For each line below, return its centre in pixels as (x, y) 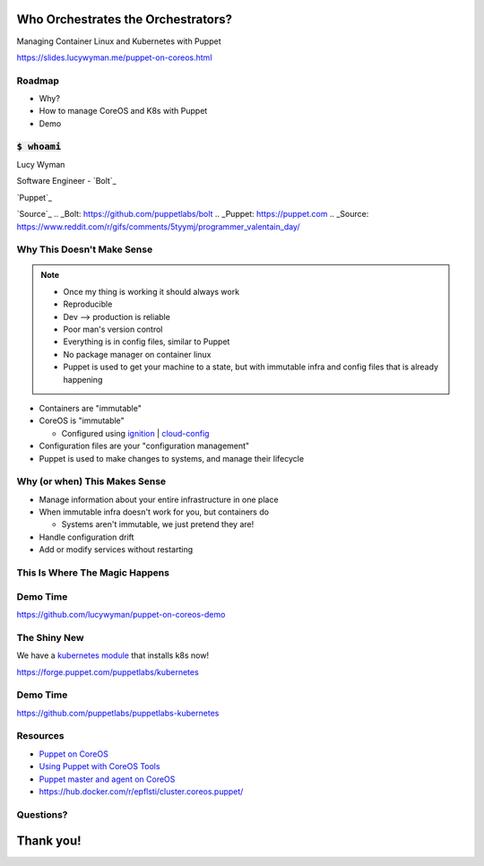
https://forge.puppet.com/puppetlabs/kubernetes (108, 671)
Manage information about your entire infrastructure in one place (159, 499)
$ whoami (39, 146)
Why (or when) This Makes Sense (91, 481)
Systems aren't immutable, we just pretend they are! (158, 524)
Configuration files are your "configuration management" (144, 446)
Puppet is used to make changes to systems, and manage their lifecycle (172, 458)
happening (83, 379)
